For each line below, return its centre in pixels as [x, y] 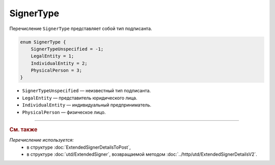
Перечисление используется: [42, 140]
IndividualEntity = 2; [59, 63]
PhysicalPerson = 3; [57, 71]
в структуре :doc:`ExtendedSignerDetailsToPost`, [79, 147]
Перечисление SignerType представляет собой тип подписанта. [81, 29]
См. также [23, 130]
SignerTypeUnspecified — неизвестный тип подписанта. [87, 91]
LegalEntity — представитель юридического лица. [80, 98]
